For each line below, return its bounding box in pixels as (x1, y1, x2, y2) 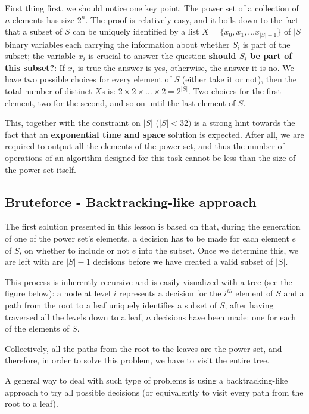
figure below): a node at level (5, 287, 111, 299)
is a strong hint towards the (194, 116, 295, 129)
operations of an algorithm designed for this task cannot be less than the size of (5, 152, 296, 164)
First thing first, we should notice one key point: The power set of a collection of (5, 2, 299, 14)
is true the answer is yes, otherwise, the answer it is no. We (77, 61, 294, 73)
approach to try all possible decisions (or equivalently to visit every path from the (5, 385, 304, 398)
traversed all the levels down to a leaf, (5, 310, 143, 323)
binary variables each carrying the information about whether (5, 38, 230, 50)
